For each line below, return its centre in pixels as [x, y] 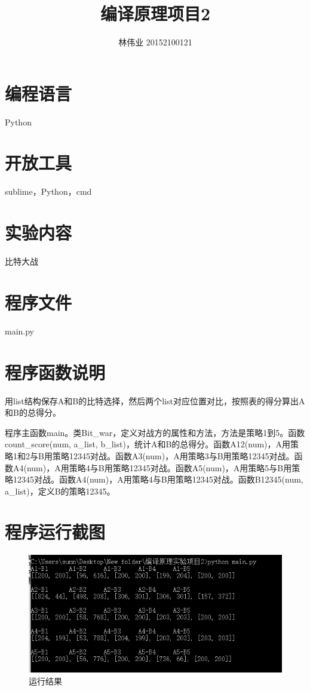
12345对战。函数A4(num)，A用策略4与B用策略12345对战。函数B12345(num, [158, 479]
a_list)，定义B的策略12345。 [60, 491]
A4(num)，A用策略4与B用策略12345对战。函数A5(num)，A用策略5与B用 [152, 467]
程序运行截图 [55, 532]
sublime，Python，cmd [48, 191]
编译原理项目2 [155, 13]
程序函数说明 [55, 372]
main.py [20, 331]
